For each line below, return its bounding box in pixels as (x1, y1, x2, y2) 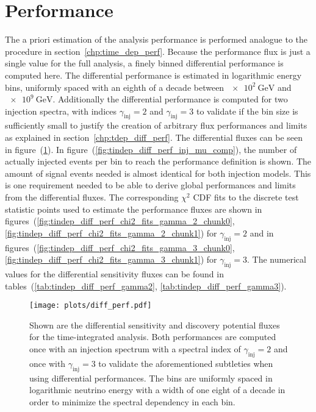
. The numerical (247, 253, 306, 266)
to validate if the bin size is (196, 104, 298, 117)
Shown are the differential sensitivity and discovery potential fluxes (29, 318, 280, 331)
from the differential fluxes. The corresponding (5, 191, 179, 204)
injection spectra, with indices (5, 104, 117, 117)
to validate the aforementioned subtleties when (98, 357, 273, 369)
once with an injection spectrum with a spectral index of (29, 343, 241, 355)
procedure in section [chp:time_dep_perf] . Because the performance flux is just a (5, 44, 311, 57)
